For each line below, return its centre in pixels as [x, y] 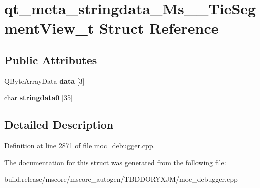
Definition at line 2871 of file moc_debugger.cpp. [80, 146]
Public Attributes [51, 59]
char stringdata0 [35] [38, 98]
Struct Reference [159, 28]
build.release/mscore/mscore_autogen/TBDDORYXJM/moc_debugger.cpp [121, 179]
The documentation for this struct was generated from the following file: [115, 162]
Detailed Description [59, 125]
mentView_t [49, 28]
